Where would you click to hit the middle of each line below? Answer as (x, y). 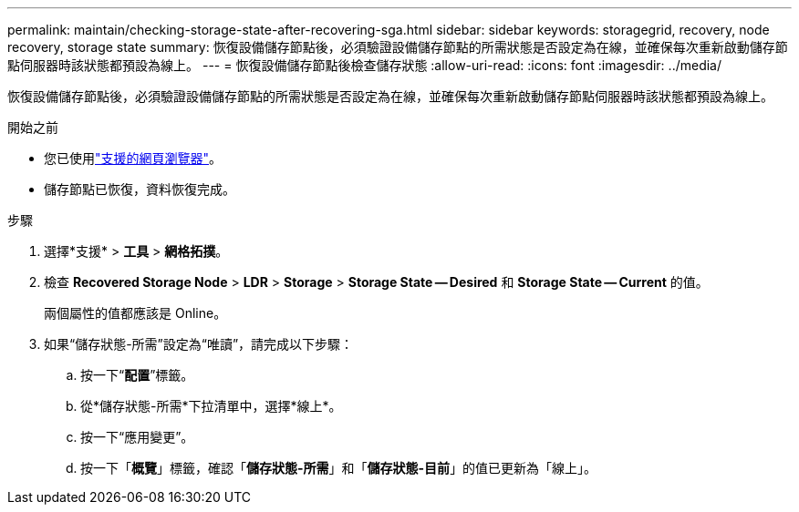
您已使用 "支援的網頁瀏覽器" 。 (133, 158)
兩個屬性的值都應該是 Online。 (135, 313)
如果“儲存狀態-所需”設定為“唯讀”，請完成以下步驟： (199, 344)
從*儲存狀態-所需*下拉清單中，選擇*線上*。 (211, 406)
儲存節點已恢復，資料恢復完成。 (140, 189)
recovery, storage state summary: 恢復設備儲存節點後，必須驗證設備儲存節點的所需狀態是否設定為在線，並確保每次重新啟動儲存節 (398, 47)
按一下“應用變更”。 (137, 437)
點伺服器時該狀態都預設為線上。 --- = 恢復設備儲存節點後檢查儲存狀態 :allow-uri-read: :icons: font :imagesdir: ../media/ (365, 65)
